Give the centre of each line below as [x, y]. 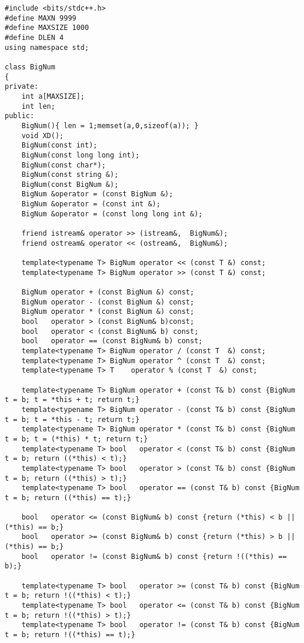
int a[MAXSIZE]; [53, 96]
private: [22, 87]
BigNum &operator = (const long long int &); [112, 214]
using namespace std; [47, 47]
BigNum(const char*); [64, 165]
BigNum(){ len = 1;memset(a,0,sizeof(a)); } [110, 125]
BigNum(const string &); [70, 175]
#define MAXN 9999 [41, 18]
